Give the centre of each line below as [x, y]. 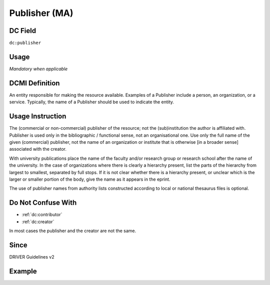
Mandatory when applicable [38, 69]
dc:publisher [25, 43]
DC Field [23, 31]
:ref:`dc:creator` [38, 222]
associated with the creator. [38, 149]
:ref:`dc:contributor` [42, 215]
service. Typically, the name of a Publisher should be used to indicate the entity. [92, 102]
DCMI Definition [34, 83]
